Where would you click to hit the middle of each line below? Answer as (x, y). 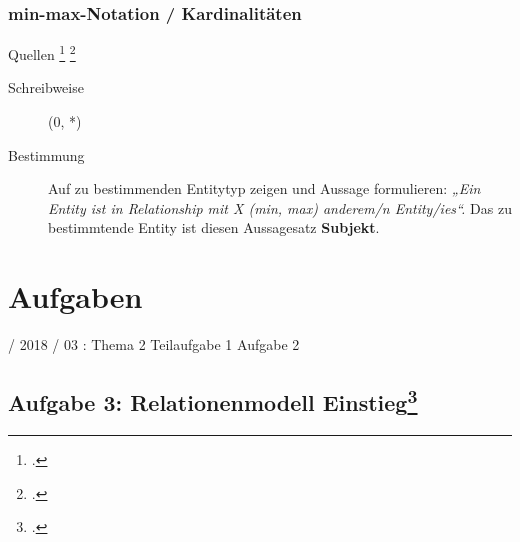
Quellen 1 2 (42, 52)
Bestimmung (46, 154)
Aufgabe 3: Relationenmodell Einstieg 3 (213, 400)
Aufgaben (75, 296)
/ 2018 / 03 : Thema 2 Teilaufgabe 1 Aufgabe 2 (154, 344)
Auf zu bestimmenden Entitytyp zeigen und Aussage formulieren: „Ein (264, 188)
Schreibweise (46, 87)
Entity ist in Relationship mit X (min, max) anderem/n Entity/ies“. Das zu (280, 207)
